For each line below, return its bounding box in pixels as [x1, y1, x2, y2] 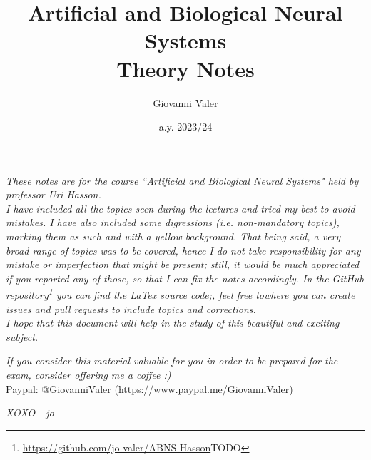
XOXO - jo [6, 405, 54, 420]
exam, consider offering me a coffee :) [6, 367, 171, 382]
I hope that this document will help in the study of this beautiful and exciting [6, 315, 340, 330]
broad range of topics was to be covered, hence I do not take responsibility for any [6, 242, 361, 257]
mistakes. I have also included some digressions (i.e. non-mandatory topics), [6, 215, 340, 230]
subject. [6, 329, 39, 344]
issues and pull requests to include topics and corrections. [6, 301, 256, 316]
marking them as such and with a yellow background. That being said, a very [6, 229, 341, 244]
